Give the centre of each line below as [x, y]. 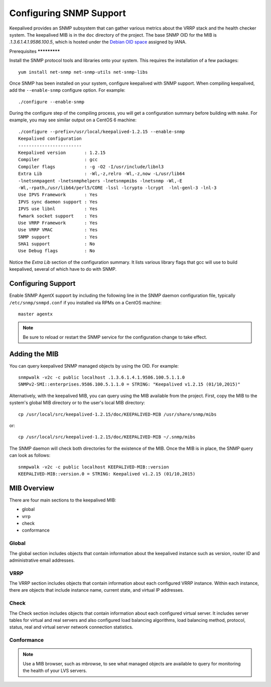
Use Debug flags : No [57, 251]
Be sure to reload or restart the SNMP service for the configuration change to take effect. [115, 337]
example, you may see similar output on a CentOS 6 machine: [73, 120]
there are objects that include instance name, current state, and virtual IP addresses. [97, 590]
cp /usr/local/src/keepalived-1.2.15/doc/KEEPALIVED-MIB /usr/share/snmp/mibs [117, 414]
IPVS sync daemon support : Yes [58, 202]
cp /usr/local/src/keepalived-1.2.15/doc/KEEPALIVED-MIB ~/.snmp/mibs [107, 437]
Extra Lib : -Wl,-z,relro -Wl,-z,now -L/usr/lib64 [102, 174]
